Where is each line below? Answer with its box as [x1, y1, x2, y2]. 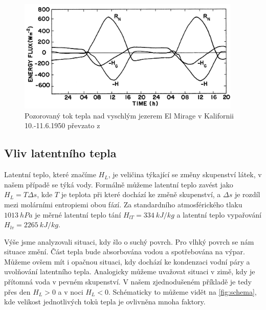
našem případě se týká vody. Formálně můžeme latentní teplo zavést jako [4, 179, 233, 189]
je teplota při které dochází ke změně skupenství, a [61, 189, 221, 200]
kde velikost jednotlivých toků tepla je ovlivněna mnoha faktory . [4, 296, 206, 307]
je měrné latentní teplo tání [35, 209, 121, 220]
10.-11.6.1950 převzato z [25, 120, 100, 131]
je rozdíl [234, 189, 260, 200]
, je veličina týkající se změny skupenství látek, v [108, 169, 262, 180]
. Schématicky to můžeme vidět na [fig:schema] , [108, 286, 257, 297]
